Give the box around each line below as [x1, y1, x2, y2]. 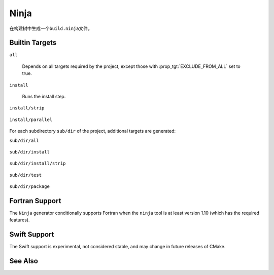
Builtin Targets [9, 38, 57, 47]
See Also [9, 257, 38, 265]
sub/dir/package [9, 184, 50, 189]
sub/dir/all [9, 137, 39, 143]
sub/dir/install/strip [9, 161, 66, 167]
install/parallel [9, 116, 53, 123]
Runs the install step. [22, 94, 66, 100]
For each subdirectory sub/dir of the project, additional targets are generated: [9, 128, 176, 134]
